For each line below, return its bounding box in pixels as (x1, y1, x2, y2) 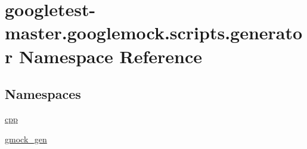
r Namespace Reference (5, 44, 202, 68)
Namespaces (5, 85, 81, 103)
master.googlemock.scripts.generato (5, 20, 303, 45)
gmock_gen (5, 132, 47, 145)
